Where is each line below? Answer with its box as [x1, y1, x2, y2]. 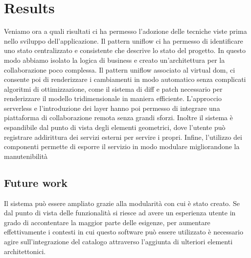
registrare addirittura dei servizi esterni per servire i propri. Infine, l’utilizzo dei [4, 131, 242, 142]
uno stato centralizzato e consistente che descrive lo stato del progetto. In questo [4, 45, 246, 55]
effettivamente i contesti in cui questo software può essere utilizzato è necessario [4, 227, 243, 237]
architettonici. [4, 246, 46, 256]
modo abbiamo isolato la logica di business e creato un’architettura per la [4, 54, 225, 65]
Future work [4, 175, 68, 190]
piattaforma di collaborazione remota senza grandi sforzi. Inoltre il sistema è [4, 112, 233, 123]
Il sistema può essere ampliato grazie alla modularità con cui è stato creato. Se [4, 198, 240, 208]
